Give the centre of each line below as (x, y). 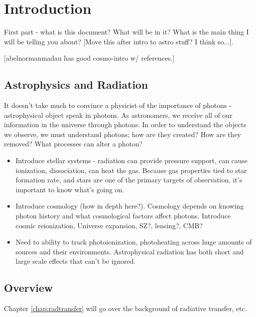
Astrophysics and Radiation (76, 85)
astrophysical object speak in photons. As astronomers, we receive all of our (118, 115)
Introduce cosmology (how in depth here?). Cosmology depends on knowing (129, 206)
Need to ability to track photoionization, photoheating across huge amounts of (134, 242)
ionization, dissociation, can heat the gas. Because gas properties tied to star (131, 170)
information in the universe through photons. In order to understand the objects (125, 124)
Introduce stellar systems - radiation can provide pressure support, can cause (131, 160)
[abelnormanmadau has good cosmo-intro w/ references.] (89, 58)
